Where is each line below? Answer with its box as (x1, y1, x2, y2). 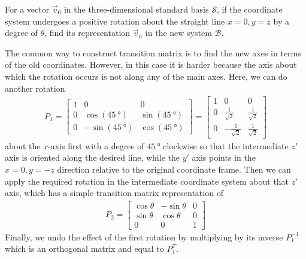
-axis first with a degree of (48, 139, 144, 152)
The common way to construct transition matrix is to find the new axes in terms (5, 46, 301, 59)
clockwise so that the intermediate (163, 139, 289, 152)
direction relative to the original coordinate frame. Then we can (57, 162, 291, 175)
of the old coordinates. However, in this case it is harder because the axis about (5, 58, 297, 71)
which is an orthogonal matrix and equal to (5, 242, 164, 255)
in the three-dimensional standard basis (63, 3, 209, 15)
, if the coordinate (216, 3, 283, 15)
